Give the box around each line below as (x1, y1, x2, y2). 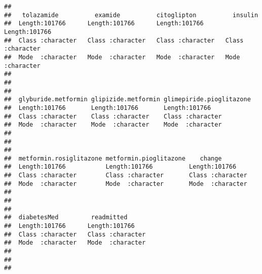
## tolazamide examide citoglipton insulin (4, 11, 258, 19)
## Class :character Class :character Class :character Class (4, 36, 244, 44)
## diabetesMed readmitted (4, 214, 128, 221)
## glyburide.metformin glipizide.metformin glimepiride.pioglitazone (4, 96, 251, 103)
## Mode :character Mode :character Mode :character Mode (4, 53, 240, 61)
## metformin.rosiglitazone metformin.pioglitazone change (4, 154, 222, 162)
